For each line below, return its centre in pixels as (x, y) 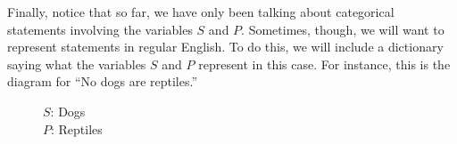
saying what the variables (77, 64)
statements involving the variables (100, 29)
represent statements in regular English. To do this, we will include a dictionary (225, 47)
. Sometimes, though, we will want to (343, 29)
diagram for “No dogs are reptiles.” (103, 81)
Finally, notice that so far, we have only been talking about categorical (201, 12)
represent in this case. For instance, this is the (324, 64)
